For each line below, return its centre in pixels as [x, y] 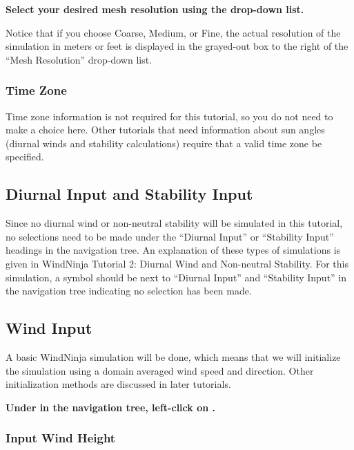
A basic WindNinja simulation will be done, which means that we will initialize [173, 356]
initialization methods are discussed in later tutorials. [118, 384]
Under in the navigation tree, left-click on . [110, 407]
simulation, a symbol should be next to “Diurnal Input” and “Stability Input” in [176, 277]
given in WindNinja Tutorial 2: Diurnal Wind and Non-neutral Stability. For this [177, 263]
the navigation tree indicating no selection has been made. [129, 291]
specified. [25, 157]
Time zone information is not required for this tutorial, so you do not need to [169, 116]
